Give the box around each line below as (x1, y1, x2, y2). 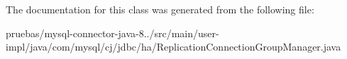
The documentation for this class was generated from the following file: (6, 2, 314, 16)
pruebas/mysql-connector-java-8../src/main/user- (6, 25, 219, 40)
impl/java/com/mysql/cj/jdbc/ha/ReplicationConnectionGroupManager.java (6, 39, 341, 54)
